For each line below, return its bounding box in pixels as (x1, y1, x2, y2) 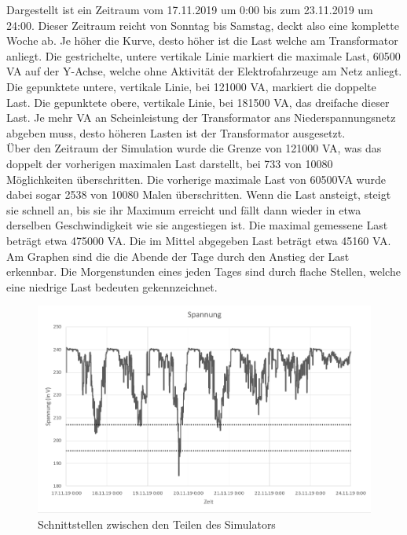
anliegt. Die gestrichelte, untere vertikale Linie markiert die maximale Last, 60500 (6, 47, 401, 64)
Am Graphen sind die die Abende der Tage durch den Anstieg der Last (6, 247, 350, 264)
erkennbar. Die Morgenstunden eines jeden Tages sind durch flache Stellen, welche (6, 263, 401, 280)
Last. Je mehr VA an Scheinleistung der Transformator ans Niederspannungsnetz (6, 109, 396, 126)
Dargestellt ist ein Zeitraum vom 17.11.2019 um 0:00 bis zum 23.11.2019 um (6, 2, 373, 17)
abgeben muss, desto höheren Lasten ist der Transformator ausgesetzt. (6, 124, 346, 141)
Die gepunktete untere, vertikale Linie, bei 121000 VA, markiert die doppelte (6, 78, 376, 94)
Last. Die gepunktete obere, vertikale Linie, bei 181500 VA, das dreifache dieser (6, 93, 390, 110)
